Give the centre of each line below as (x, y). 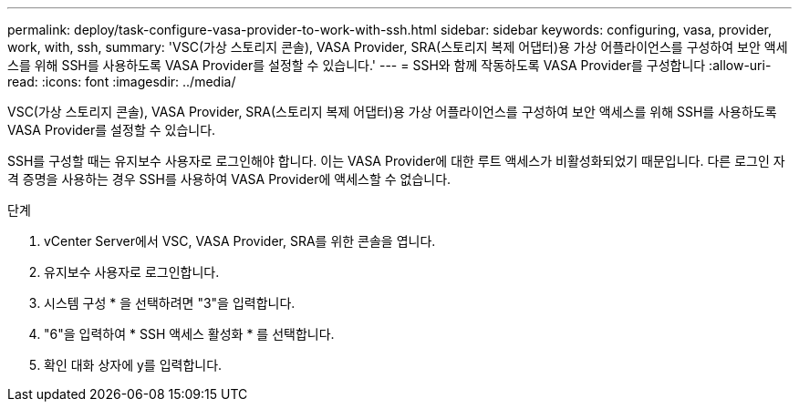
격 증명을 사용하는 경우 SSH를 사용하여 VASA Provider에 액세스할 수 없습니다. (229, 179)
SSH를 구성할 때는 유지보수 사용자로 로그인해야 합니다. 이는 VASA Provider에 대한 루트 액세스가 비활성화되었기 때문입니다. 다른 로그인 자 (396, 161)
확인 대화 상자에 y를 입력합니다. (133, 365)
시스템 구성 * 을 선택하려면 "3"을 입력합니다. (170, 303)
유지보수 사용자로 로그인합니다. (132, 272)
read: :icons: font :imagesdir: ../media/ (122, 82)
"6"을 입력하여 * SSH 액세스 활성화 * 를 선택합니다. (189, 334)
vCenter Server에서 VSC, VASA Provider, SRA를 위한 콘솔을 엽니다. (240, 241)
